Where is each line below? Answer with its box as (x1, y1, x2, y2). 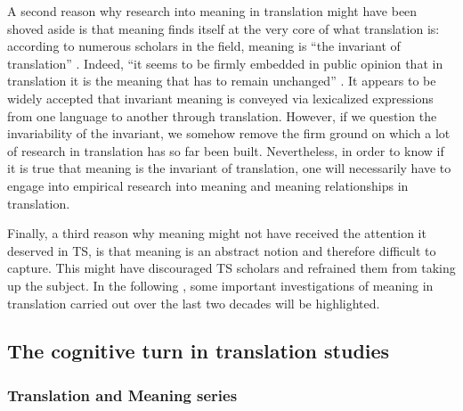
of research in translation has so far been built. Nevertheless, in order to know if (7, 141, 444, 160)
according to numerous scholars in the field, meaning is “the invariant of (7, 37, 401, 55)
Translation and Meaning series (7, 383, 238, 406)
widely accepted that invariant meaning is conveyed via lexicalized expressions (7, 88, 434, 107)
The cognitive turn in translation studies (7, 337, 390, 365)
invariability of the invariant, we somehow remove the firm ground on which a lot (7, 124, 451, 143)
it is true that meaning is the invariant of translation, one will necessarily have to (7, 159, 451, 177)
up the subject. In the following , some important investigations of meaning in (7, 275, 434, 294)
